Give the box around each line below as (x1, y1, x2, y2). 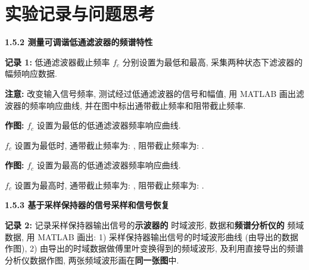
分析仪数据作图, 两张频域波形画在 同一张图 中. (5, 253, 179, 266)
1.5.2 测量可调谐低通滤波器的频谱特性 (5, 36, 153, 48)
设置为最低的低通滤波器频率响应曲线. (36, 119, 181, 131)
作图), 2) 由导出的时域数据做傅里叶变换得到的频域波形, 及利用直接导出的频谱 (5, 242, 304, 255)
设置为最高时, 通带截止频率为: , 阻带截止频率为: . (14, 178, 204, 191)
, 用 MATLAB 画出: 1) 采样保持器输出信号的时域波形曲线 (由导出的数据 (21, 230, 299, 243)
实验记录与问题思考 (5, 1, 155, 26)
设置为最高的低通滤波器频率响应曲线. (36, 159, 181, 171)
